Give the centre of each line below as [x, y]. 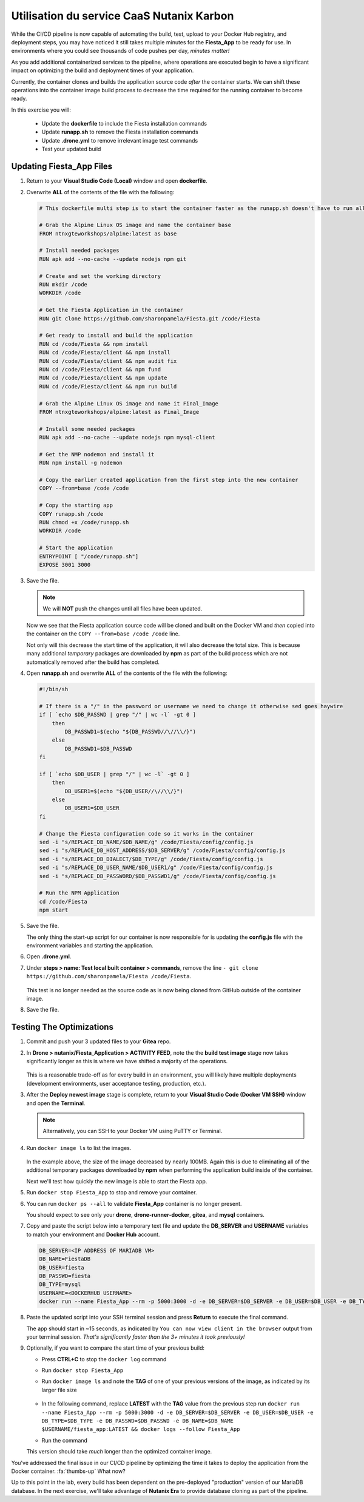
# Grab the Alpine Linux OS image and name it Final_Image [129, 403]
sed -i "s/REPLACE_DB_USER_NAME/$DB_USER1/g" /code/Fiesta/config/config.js [156, 868]
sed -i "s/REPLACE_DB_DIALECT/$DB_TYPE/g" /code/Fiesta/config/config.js [151, 859]
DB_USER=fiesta [62, 1267]
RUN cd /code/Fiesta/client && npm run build [108, 386]
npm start [54, 910]
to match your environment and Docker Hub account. [93, 1234]
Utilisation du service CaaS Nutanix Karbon [123, 16]
